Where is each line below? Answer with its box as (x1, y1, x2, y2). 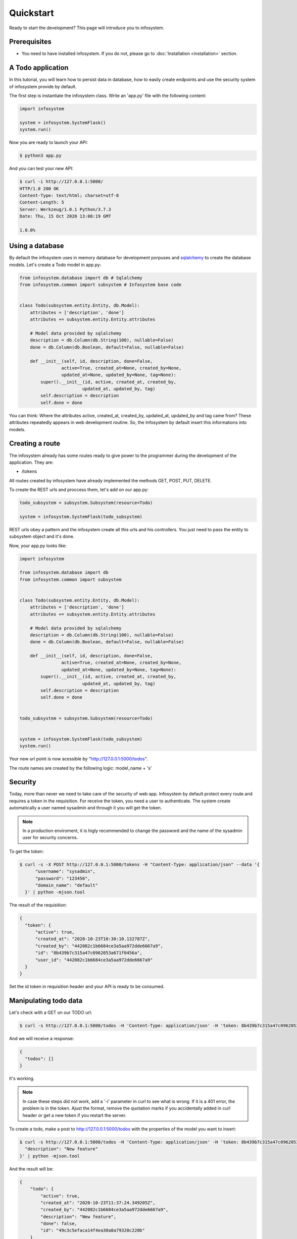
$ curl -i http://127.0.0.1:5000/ (19, 179, 103, 184)
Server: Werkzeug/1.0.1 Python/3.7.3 (19, 206, 111, 212)
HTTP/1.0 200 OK (19, 186, 59, 191)
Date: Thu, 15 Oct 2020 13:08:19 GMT (19, 214, 111, 219)
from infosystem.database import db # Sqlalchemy (19, 275, 143, 281)
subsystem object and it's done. (9, 533, 75, 540)
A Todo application (9, 63, 69, 72)
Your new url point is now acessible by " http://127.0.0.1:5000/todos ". (9, 756, 148, 762)
